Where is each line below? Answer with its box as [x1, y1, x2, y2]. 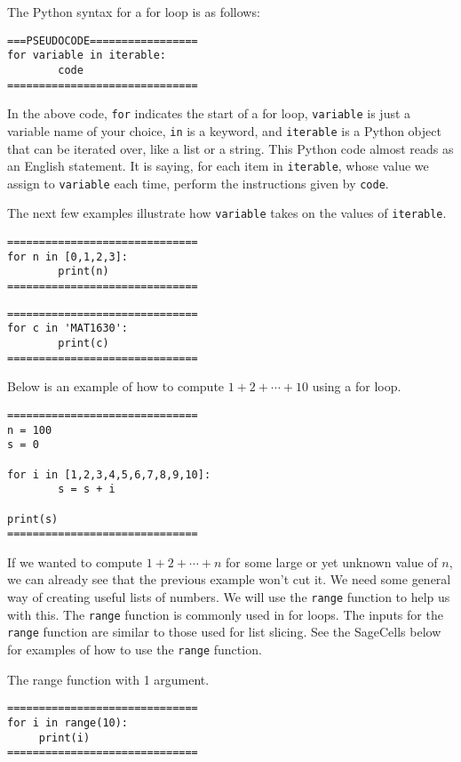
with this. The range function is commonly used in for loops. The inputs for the [7, 605, 443, 623]
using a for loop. [312, 377, 401, 396]
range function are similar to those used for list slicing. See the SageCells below [7, 622, 441, 641]
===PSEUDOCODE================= [7, 34, 198, 47]
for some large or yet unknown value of [226, 552, 438, 571]
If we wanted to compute [7, 552, 143, 571]
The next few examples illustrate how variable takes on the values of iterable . [7, 204, 447, 222]
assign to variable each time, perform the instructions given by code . [7, 173, 389, 192]
